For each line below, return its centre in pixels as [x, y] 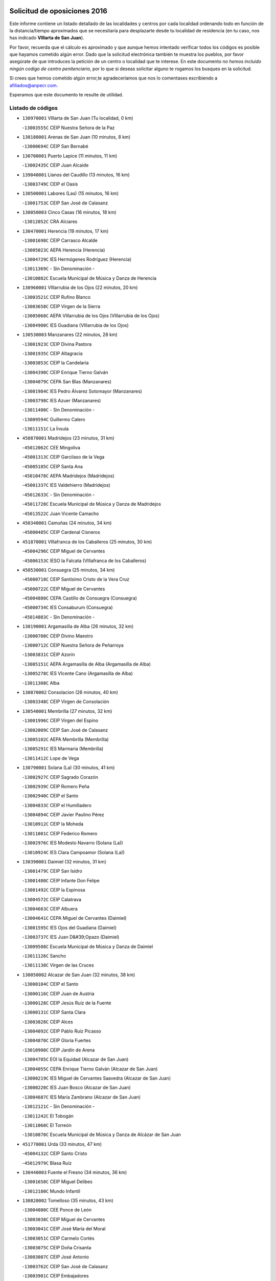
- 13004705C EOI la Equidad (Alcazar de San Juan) [75, 1059]
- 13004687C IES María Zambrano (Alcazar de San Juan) [81, 1097]
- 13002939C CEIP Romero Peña [56, 786]
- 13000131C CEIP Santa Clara [54, 1013]
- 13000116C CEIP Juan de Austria [58, 994]
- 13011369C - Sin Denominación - [59, 268]
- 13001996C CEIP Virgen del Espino [60, 720]
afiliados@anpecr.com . [34, 85]
